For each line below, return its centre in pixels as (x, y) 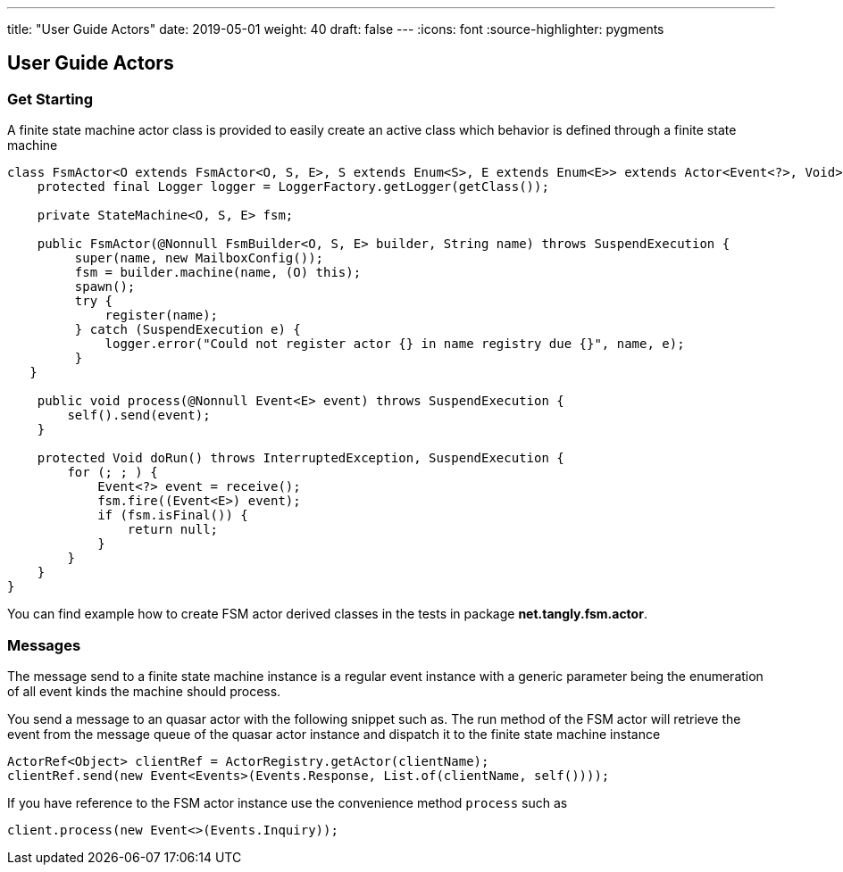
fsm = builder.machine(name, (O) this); (218, 273)
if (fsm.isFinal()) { (173, 515)
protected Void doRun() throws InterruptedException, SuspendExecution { (300, 458)
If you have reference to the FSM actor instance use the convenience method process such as (288, 802)
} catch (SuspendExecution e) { (188, 330)
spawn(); (105, 287)
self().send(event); (139, 415)
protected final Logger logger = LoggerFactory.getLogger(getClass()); (293, 187)
